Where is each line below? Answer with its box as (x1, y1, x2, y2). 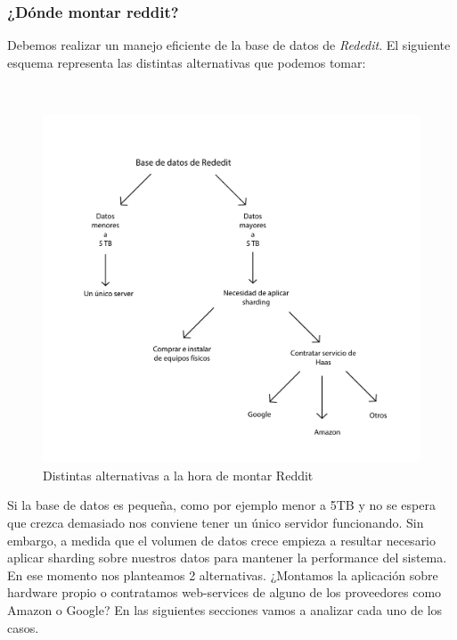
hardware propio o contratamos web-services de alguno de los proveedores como (7, 583, 442, 602)
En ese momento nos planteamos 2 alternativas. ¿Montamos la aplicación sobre (7, 565, 438, 584)
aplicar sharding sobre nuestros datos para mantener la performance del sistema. (7, 548, 447, 567)
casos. (7, 618, 39, 636)
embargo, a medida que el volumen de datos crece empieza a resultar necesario (7, 530, 437, 549)
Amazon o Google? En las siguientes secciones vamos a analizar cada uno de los (7, 601, 443, 619)
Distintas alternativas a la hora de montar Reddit (43, 465, 314, 484)
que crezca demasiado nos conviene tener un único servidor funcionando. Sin (7, 513, 424, 532)
